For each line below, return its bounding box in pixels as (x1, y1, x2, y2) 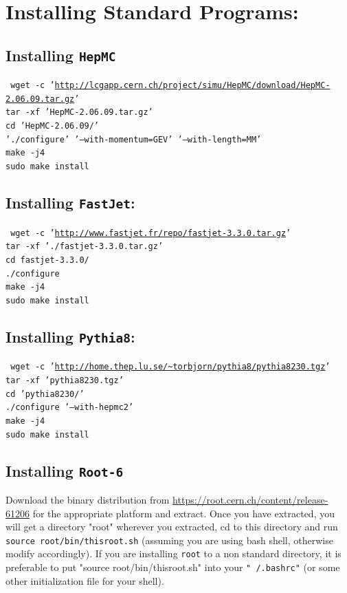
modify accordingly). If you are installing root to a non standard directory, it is (5, 546, 342, 561)
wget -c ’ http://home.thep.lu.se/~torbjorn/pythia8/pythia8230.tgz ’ (10, 362, 331, 372)
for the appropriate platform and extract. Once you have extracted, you (32, 506, 335, 520)
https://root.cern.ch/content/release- (172, 492, 328, 506)
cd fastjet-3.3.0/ (5, 255, 89, 265)
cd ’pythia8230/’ (5, 389, 85, 399)
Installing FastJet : (5, 192, 135, 213)
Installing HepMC (5, 44, 116, 65)
